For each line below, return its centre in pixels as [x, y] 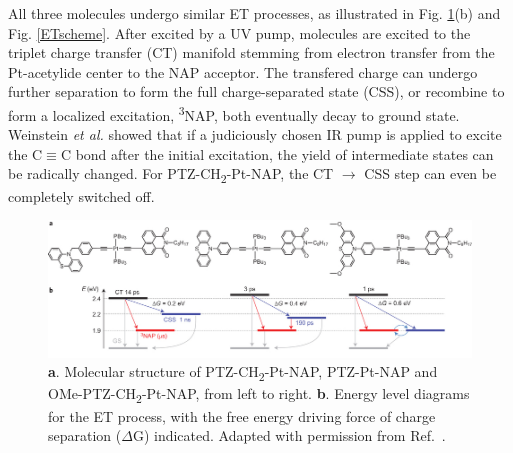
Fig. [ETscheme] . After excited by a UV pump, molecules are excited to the [239, 32]
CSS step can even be [430, 173]
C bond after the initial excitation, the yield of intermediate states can [277, 153]
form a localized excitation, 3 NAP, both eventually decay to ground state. [234, 113]
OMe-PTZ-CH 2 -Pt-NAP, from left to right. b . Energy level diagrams [259, 395]
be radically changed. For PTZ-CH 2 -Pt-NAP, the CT [171, 175]
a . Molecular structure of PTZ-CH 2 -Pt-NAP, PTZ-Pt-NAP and [243, 373]
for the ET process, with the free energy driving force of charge [242, 415]
